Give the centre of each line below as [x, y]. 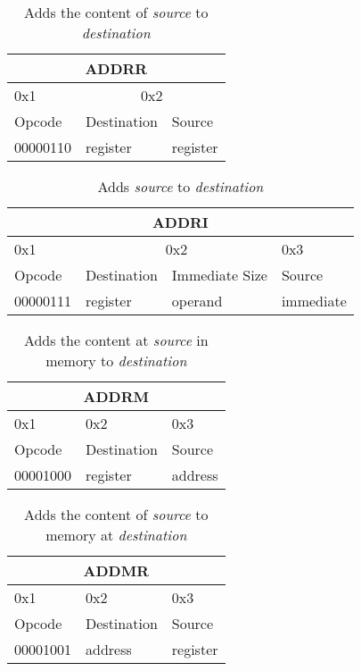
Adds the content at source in [116, 340]
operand [197, 301]
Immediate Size [219, 275]
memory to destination [116, 361]
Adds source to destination [180, 186]
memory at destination [116, 535]
